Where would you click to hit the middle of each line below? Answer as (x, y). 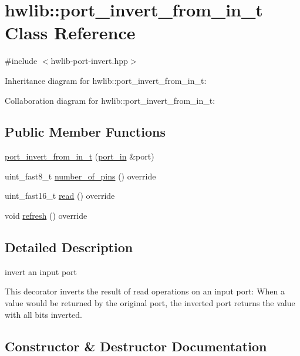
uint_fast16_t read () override (60, 196)
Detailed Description (69, 247)
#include (21, 61)
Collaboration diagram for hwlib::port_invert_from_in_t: (110, 100)
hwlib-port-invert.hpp (89, 61)
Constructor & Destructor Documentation (136, 346)
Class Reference (70, 33)
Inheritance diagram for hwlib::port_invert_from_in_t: (106, 80)
